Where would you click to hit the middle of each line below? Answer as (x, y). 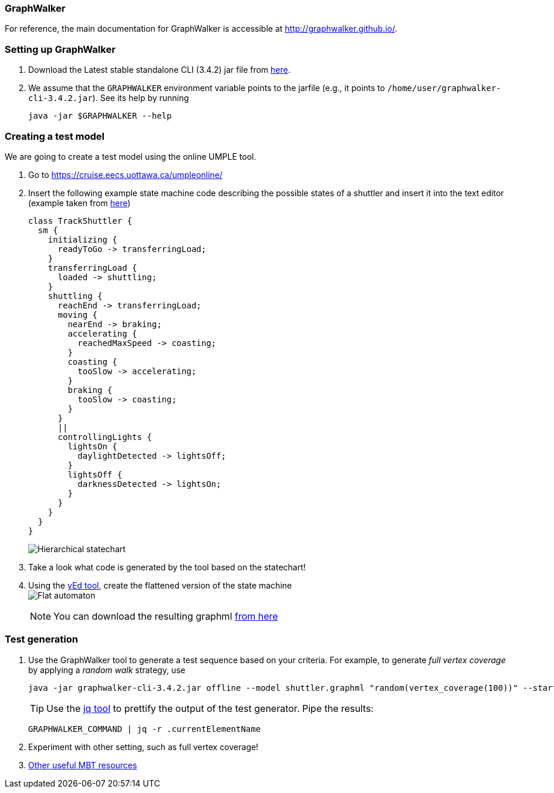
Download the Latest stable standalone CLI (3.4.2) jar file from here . (159, 70)
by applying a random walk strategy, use (107, 670)
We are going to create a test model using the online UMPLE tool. (131, 156)
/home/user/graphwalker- (444, 88)
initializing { (82, 239)
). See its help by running (141, 98)
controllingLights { (105, 437)
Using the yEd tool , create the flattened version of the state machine (160, 585)
